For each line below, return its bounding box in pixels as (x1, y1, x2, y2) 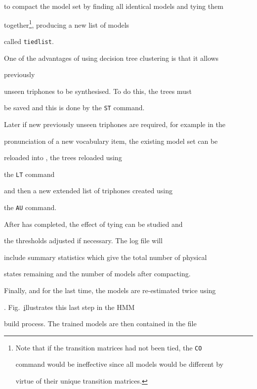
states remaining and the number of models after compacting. (4, 268, 191, 279)
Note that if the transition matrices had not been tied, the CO (15, 342, 202, 352)
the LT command (4, 169, 55, 179)
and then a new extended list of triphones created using (4, 185, 172, 196)
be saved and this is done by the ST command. (4, 102, 145, 113)
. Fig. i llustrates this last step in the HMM (4, 302, 135, 312)
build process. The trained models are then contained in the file (4, 318, 197, 329)
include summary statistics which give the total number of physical (4, 252, 207, 262)
